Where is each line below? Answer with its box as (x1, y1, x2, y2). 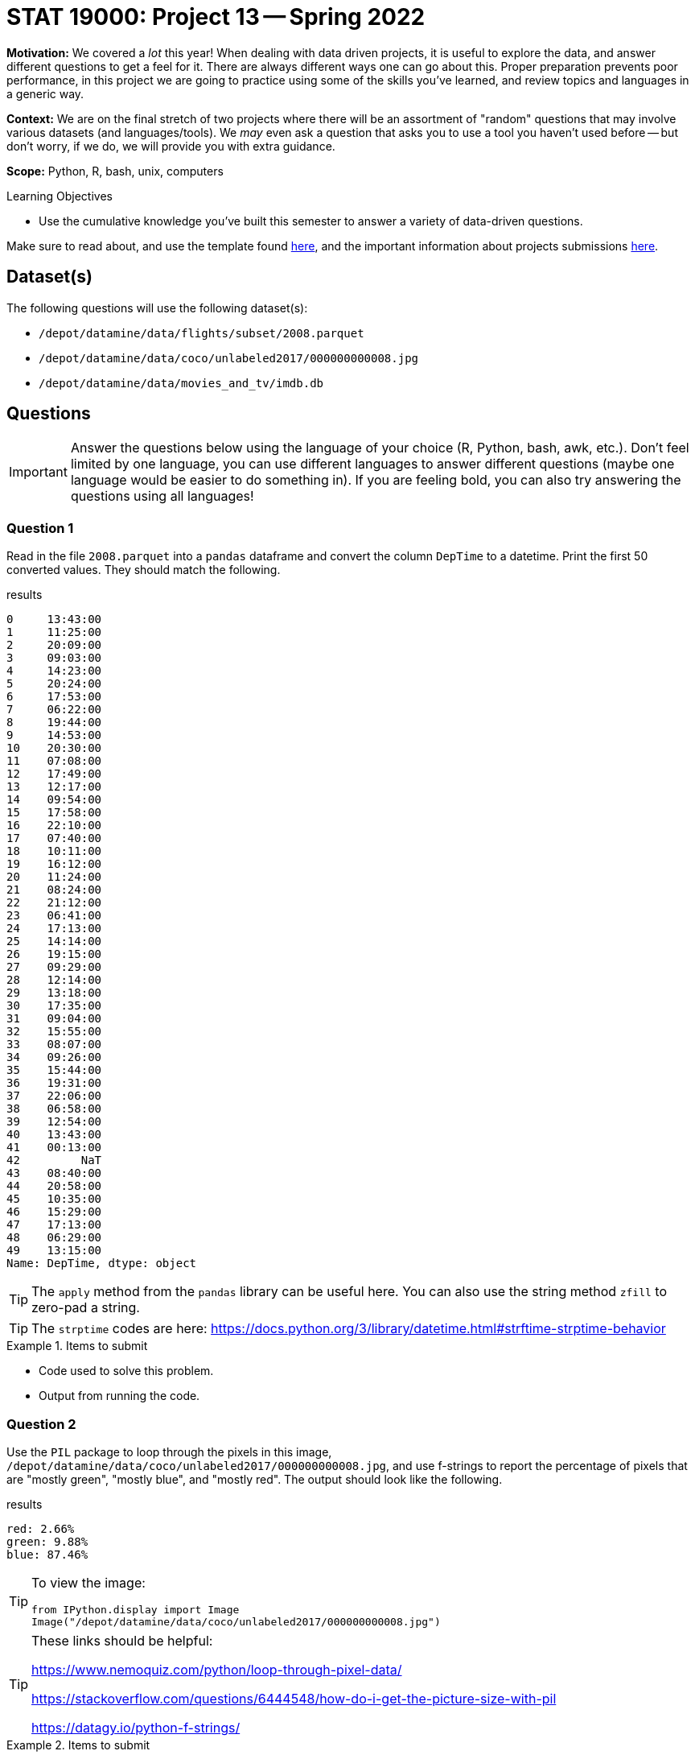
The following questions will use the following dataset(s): (6, 300, 308, 315)
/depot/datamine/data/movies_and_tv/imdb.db (39, 376, 324, 390)
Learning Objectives (6, 188, 113, 203)
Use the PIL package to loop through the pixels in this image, (6, 1444, 332, 1459)
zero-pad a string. (31, 1299, 140, 1316)
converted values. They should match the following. (6, 563, 281, 577)
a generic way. (6, 86, 84, 101)
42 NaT (6, 1154, 102, 1167)
